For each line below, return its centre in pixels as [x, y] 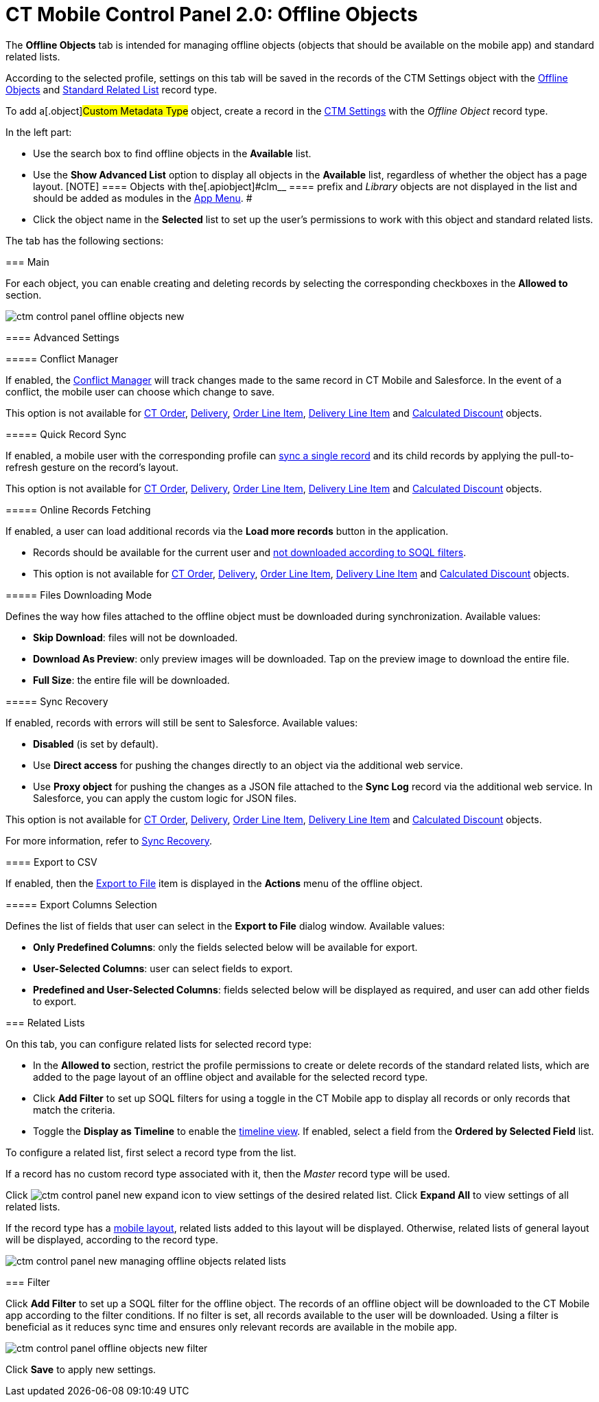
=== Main [27, 262]
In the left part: [39, 132]
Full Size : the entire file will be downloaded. [131, 680]
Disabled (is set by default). [96, 744]
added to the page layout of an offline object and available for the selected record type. [231, 1077]
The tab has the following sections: [85, 240]
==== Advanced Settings [62, 337]
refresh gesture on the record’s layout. [92, 467]
